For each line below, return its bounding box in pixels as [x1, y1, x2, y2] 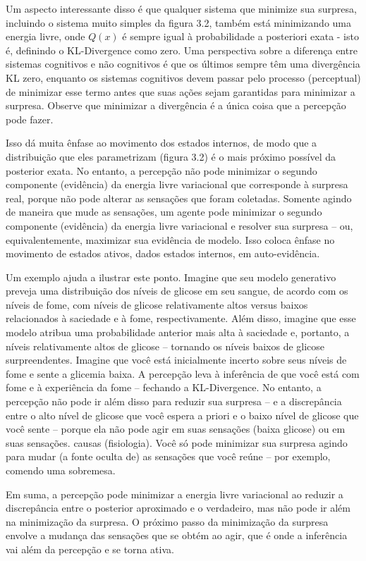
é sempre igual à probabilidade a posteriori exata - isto [122, 29, 359, 44]
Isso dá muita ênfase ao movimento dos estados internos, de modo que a [6, 135, 317, 150]
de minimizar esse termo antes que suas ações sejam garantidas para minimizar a [6, 84, 355, 99]
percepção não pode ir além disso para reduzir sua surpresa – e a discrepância [6, 394, 342, 409]
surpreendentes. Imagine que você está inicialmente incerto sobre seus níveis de [6, 352, 347, 367]
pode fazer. [6, 111, 54, 126]
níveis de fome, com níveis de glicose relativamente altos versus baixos [6, 297, 308, 312]
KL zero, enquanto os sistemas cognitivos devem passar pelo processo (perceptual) [6, 70, 361, 85]
